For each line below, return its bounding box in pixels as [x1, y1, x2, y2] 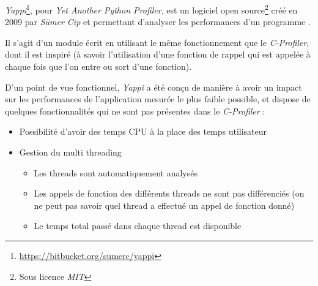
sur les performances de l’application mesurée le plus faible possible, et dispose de [5, 92, 311, 105]
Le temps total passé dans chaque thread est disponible [34, 219, 242, 232]
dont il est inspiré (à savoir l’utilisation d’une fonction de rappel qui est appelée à [5, 48, 311, 61]
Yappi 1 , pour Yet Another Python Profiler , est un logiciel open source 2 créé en [5, 2, 298, 16]
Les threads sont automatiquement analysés [34, 166, 198, 179]
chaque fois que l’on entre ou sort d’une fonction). [5, 60, 192, 73]
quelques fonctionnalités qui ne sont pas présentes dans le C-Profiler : [5, 104, 265, 117]
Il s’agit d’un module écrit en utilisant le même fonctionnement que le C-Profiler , [5, 36, 309, 48]
